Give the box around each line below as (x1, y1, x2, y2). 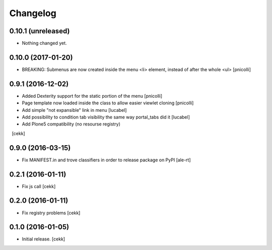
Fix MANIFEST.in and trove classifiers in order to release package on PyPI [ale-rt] (22, 157, 191, 163)
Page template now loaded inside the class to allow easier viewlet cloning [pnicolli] (22, 100, 194, 106)
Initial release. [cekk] (22, 236, 65, 242)
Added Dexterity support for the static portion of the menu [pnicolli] (22, 93, 163, 99)
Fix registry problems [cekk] (22, 210, 81, 216)
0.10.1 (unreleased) (9, 27, 70, 35)
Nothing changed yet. (22, 40, 67, 46)
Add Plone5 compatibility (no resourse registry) (22, 121, 121, 127)
